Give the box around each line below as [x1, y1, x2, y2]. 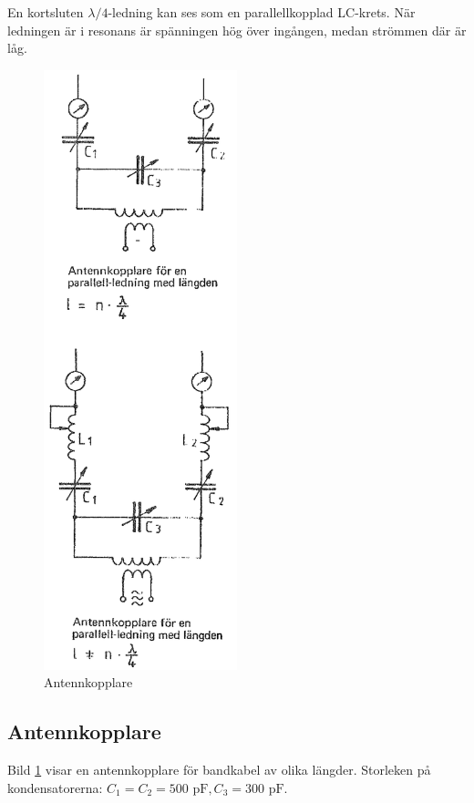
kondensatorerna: [7, 777, 103, 797]
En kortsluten [7, 3, 84, 21]
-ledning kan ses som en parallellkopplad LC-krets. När [108, 3, 416, 21]
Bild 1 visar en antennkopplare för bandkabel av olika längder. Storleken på [7, 760, 431, 778]
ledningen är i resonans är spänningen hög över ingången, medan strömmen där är [7, 20, 467, 39]
